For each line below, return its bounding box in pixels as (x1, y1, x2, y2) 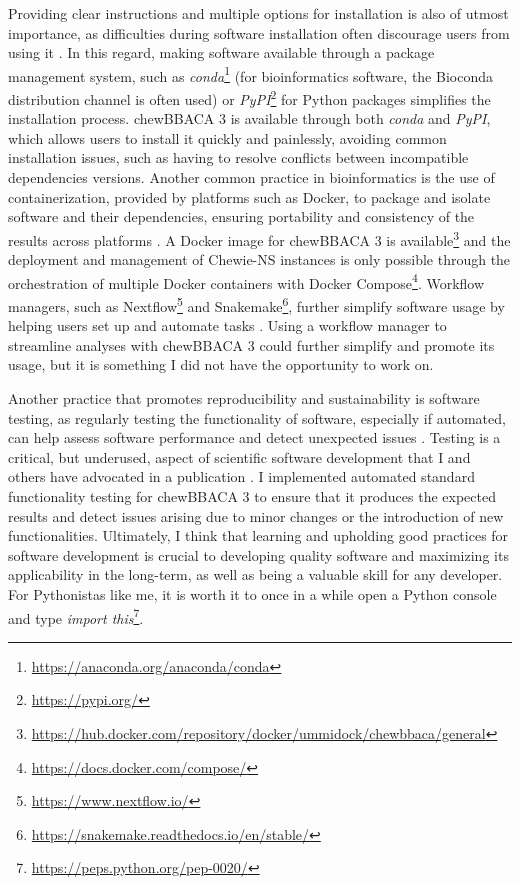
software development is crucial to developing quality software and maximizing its (8, 544, 509, 565)
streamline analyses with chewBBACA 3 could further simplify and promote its (8, 334, 495, 355)
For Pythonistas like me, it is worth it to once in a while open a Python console (8, 583, 497, 604)
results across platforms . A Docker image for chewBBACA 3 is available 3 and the (8, 226, 511, 250)
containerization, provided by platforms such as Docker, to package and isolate (8, 186, 491, 207)
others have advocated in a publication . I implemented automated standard (8, 466, 475, 487)
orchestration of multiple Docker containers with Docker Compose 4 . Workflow (8, 269, 485, 293)
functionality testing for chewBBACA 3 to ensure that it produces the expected (8, 485, 496, 506)
